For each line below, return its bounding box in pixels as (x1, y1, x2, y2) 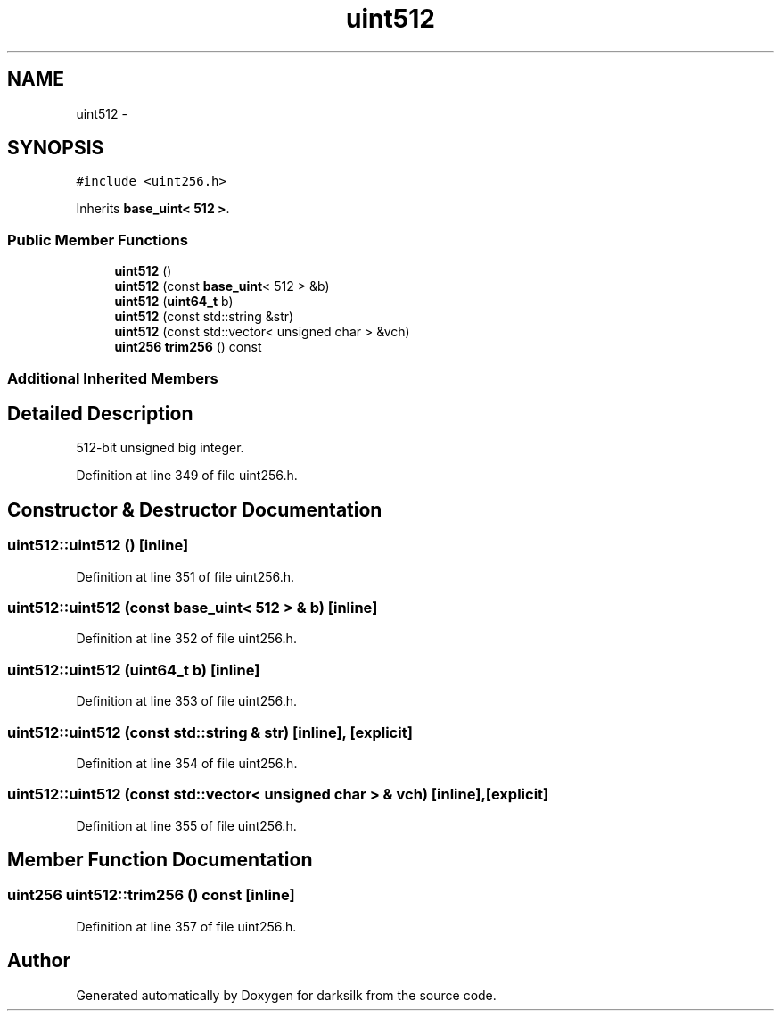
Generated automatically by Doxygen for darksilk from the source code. (76, 987, 497, 1003)
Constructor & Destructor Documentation (7, 498, 382, 521)
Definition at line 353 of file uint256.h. (76, 693, 298, 709)
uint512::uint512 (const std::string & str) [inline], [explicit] (7, 723, 413, 741)
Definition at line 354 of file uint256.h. (76, 755, 298, 771)
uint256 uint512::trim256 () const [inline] (7, 886, 295, 905)
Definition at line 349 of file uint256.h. (76, 468, 298, 484)
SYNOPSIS (7, 137, 104, 160)
